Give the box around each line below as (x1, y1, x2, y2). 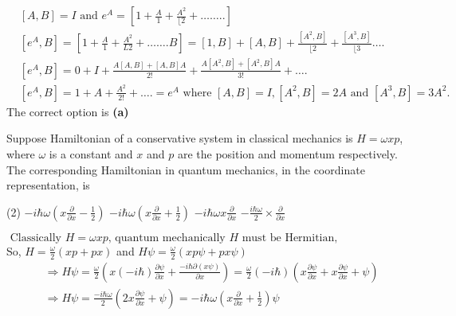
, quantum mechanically (108, 232, 226, 244)
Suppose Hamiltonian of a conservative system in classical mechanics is (6, 130, 353, 146)
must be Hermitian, (242, 232, 338, 244)
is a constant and (49, 146, 133, 162)
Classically (10, 232, 61, 244)
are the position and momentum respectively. (177, 146, 398, 162)
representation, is (6, 177, 90, 193)
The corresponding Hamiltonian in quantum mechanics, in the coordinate (6, 161, 365, 178)
